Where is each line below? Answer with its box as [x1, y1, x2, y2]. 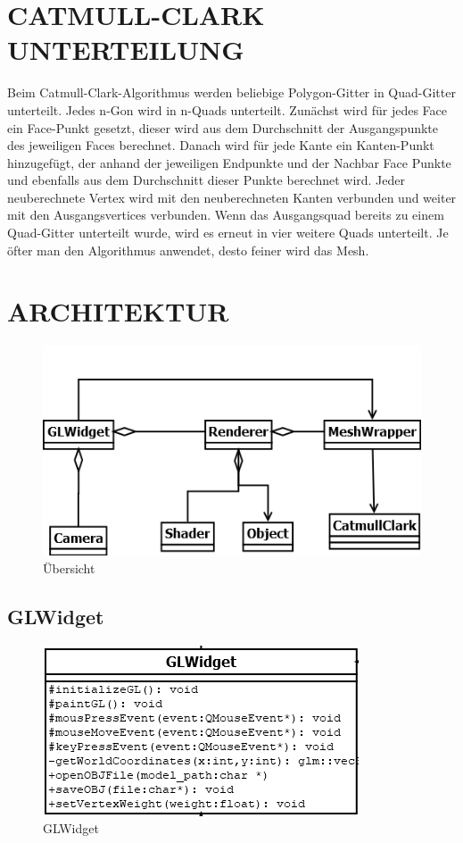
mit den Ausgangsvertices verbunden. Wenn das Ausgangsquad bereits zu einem [7, 205, 444, 224]
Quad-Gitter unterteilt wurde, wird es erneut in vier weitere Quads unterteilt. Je [7, 223, 449, 242]
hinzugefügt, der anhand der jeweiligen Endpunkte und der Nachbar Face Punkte [7, 153, 451, 171]
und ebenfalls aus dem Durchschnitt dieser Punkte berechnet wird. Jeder [7, 171, 405, 189]
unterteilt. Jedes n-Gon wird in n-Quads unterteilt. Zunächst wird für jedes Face [7, 100, 447, 119]
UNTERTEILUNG [7, 31, 244, 68]
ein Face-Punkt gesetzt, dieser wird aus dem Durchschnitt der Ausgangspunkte [7, 118, 439, 137]
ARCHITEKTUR [7, 293, 229, 330]
